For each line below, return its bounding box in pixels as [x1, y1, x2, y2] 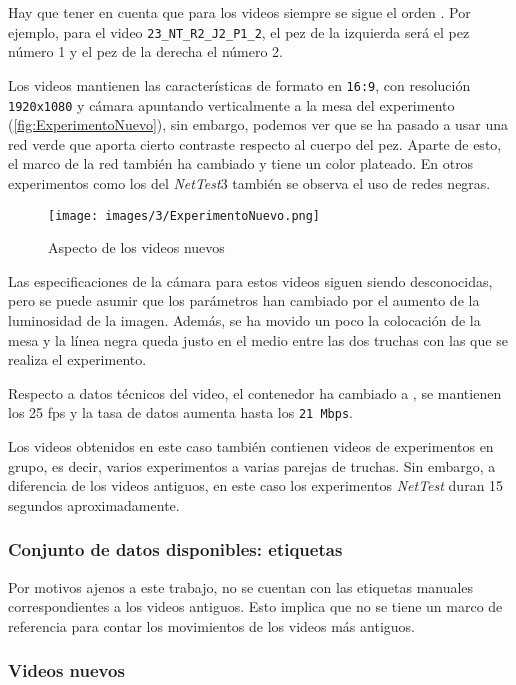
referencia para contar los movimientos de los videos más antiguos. [8, 615, 415, 636]
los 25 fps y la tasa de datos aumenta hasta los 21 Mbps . [8, 402, 353, 423]
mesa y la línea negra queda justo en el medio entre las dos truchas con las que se [8, 329, 508, 350]
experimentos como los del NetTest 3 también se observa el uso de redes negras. [8, 172, 491, 193]
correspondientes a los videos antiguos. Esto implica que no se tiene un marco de [8, 596, 503, 617]
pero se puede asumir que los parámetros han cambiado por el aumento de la [8, 290, 480, 311]
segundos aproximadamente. [8, 494, 180, 515]
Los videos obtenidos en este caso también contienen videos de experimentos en [8, 436, 494, 456]
